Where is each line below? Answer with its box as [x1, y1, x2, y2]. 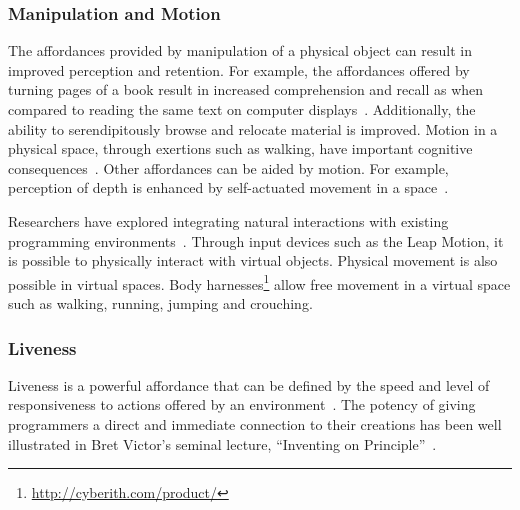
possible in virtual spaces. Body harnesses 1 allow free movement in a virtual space [8, 270, 511, 294]
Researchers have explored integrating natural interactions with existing [8, 210, 449, 231]
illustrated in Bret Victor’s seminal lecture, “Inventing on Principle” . [8, 433, 437, 454]
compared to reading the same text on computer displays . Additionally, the [8, 99, 476, 119]
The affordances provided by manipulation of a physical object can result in [8, 40, 472, 61]
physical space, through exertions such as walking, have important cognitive [8, 138, 473, 159]
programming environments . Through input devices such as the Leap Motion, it [8, 230, 504, 251]
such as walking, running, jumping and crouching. [8, 293, 313, 313]
